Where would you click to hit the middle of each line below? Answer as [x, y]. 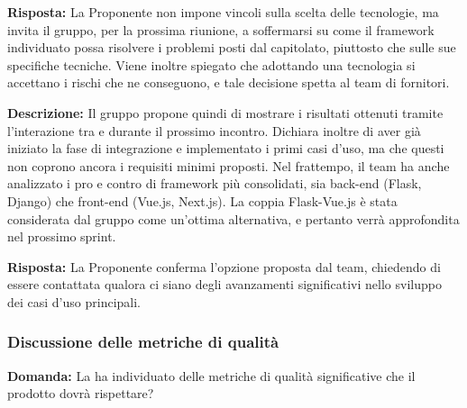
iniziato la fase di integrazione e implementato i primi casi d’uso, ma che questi [226, 148]
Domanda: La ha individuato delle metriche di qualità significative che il [211, 375]
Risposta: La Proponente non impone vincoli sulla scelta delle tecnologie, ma [223, 12]
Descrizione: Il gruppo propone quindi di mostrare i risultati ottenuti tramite [225, 112]
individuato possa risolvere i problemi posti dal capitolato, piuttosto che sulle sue [232, 47]
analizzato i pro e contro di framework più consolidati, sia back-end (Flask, [215, 183]
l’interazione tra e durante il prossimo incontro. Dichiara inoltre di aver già [214, 130]
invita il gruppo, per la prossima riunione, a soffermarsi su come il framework [221, 29]
